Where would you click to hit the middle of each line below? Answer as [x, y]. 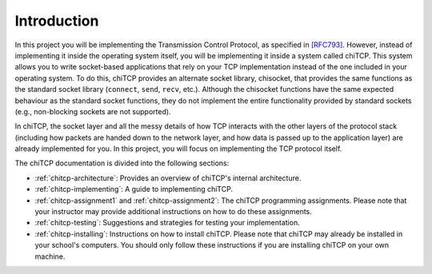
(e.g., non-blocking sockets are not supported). [93, 111]
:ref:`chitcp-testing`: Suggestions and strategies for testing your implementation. [167, 223]
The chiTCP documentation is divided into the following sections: [122, 163]
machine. [50, 256]
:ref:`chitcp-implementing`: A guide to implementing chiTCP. [134, 189]
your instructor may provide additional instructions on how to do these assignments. [173, 212]
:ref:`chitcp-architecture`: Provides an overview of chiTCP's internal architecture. [168, 178]
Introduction [57, 21]
